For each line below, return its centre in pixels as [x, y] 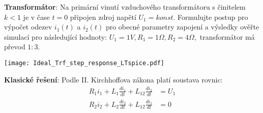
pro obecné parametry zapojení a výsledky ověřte [182, 27]
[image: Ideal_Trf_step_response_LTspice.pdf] [84, 63]
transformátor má [227, 36]
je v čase [36, 17]
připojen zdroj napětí [103, 17]
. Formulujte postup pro [211, 17]
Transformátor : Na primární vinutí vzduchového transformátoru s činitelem [125, 7]
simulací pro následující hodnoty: [56, 36]
